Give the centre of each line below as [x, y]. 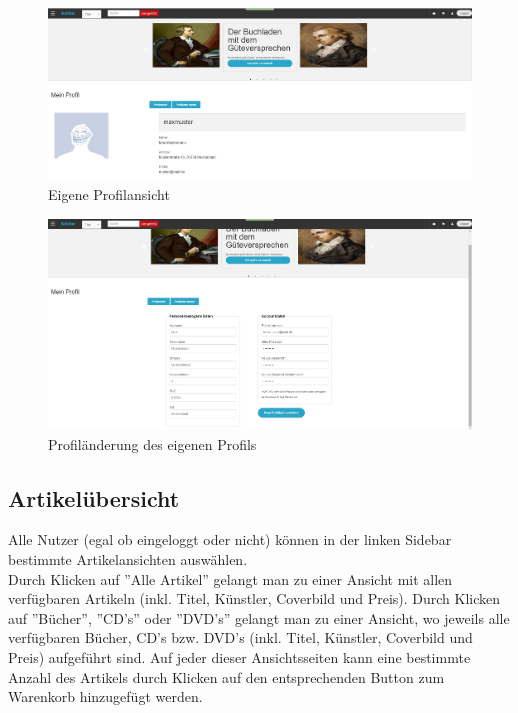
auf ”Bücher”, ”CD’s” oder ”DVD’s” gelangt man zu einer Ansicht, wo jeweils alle [259, 617]
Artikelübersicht [94, 497]
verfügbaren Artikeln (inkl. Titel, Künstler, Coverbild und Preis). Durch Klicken [254, 598]
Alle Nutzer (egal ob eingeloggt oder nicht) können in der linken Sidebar [230, 539]
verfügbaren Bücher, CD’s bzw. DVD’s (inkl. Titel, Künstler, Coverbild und [240, 637]
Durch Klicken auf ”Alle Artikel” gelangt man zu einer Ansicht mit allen [230, 578]
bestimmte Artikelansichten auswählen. [128, 558]
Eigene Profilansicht [109, 194]
